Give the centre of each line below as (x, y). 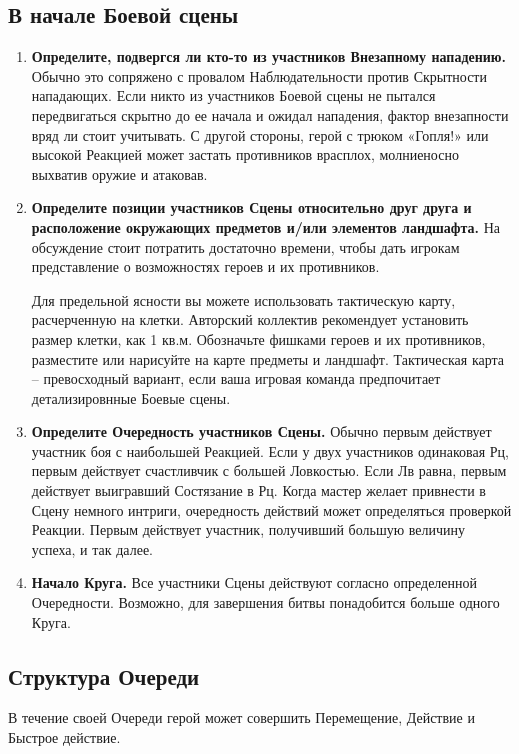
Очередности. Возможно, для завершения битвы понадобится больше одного (265, 602)
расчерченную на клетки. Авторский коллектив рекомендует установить (250, 319)
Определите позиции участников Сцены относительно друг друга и (251, 207)
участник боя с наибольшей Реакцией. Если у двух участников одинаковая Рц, (270, 450)
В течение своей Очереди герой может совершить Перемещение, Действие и (241, 717)
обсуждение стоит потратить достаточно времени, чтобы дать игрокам (245, 246)
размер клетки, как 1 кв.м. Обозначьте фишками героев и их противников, (258, 338)
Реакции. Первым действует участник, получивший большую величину (248, 529)
